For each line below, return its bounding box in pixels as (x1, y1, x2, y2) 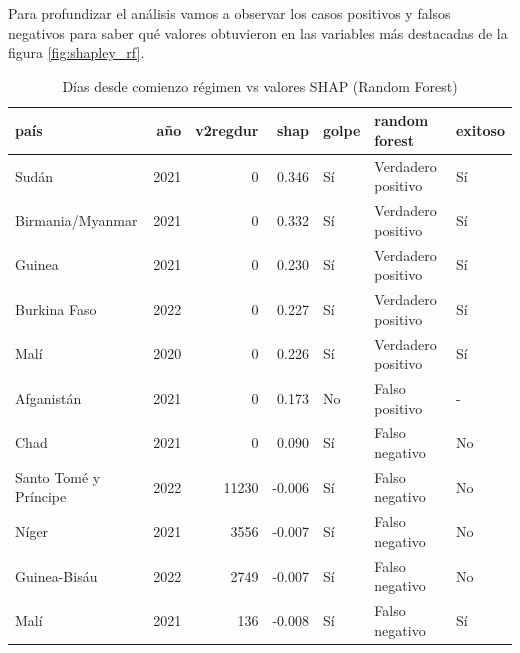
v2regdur (195, 120, 259, 141)
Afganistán (15, 387, 82, 408)
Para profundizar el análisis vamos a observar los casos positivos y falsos (8, 3, 451, 23)
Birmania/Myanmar (15, 210, 138, 231)
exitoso (455, 120, 505, 141)
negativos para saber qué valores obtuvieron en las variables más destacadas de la (8, 22, 508, 43)
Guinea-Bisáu (15, 565, 98, 586)
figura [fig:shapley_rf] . (8, 42, 145, 63)
